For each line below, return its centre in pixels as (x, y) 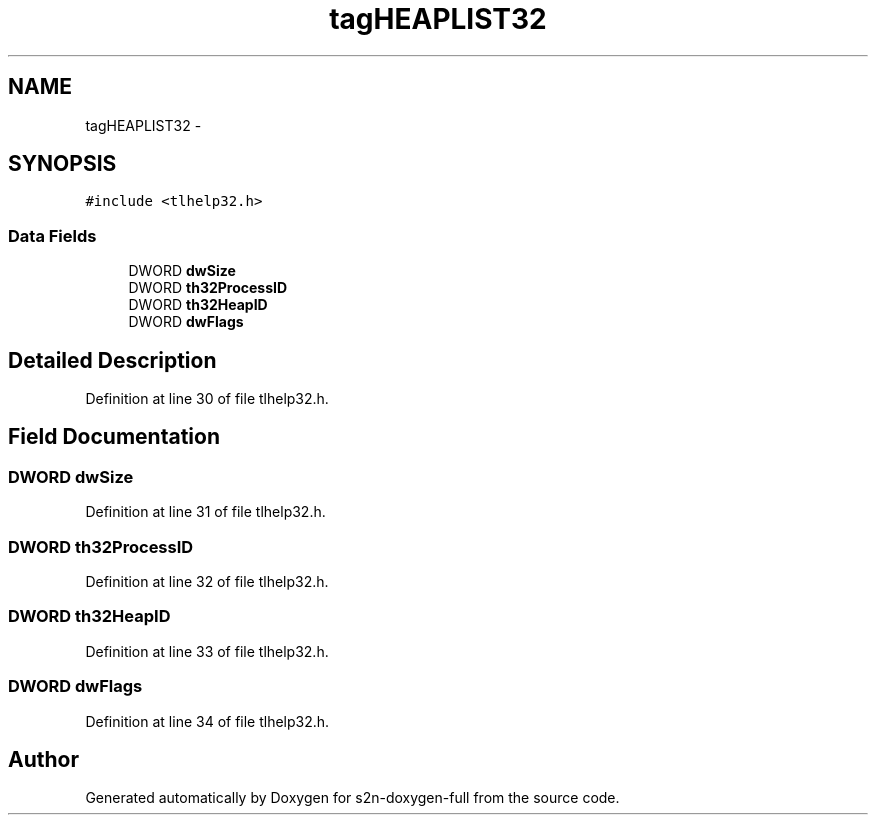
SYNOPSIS (62, 164)
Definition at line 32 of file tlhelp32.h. (207, 581)
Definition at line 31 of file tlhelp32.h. (205, 512)
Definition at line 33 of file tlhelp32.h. (207, 651)
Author (43, 759)
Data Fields (52, 235)
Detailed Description (112, 360)
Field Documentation (114, 437)
